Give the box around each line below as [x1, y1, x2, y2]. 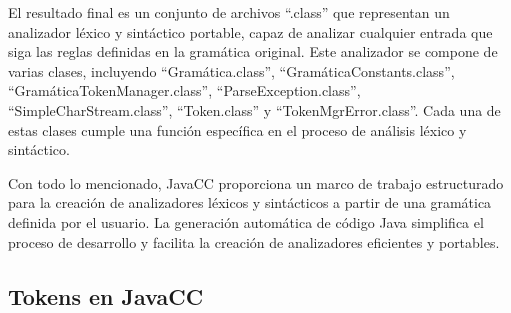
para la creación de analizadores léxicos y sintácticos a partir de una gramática [8, 192, 492, 213]
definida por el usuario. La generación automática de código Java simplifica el [8, 211, 484, 232]
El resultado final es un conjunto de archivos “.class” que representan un [8, 2, 450, 22]
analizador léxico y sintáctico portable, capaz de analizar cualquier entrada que [8, 21, 493, 42]
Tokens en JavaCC [8, 280, 204, 311]
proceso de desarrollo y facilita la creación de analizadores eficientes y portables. [8, 231, 500, 252]
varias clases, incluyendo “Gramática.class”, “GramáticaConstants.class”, [8, 60, 455, 81]
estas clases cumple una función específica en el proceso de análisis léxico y [8, 119, 467, 140]
